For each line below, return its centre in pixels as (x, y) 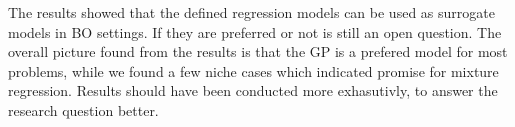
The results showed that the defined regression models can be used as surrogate (251, 12)
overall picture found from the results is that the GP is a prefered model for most (258, 51)
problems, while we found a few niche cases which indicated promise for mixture (253, 70)
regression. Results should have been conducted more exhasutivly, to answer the (253, 90)
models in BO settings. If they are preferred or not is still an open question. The (255, 31)
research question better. (83, 109)
